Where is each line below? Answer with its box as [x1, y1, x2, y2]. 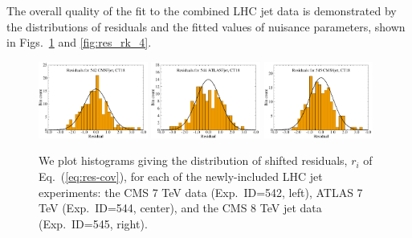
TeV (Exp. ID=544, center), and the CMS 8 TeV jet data [39, 199, 322, 216]
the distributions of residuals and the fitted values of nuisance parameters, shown [6, 18, 406, 35]
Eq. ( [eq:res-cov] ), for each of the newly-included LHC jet [39, 167, 323, 184]
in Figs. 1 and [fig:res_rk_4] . [6, 34, 152, 51]
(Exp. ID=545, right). [39, 215, 148, 232]
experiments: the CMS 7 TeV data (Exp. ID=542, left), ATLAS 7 [39, 183, 363, 200]
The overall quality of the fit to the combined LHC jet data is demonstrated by [6, 2, 397, 18]
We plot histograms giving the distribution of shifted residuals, [39, 152, 348, 169]
